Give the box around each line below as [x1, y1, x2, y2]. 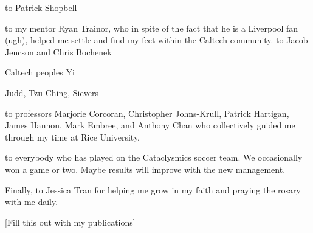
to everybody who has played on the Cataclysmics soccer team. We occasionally [5, 151, 303, 164]
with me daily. [5, 195, 58, 208]
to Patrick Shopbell [5, 1, 77, 13]
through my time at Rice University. [5, 130, 140, 143]
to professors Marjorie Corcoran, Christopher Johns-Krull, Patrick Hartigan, [5, 106, 289, 119]
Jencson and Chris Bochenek [5, 45, 112, 58]
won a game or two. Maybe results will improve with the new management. [5, 162, 286, 175]
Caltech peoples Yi [5, 66, 75, 78]
